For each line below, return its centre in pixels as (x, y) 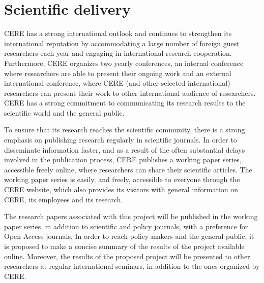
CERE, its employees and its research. (64, 199)
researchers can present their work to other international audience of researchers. (130, 93)
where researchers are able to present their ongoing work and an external (118, 73)
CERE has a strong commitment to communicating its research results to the (125, 103)
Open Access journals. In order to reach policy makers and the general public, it (129, 236)
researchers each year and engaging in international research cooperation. (118, 53)
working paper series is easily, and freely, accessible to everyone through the (122, 179)
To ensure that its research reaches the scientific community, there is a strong (125, 130)
